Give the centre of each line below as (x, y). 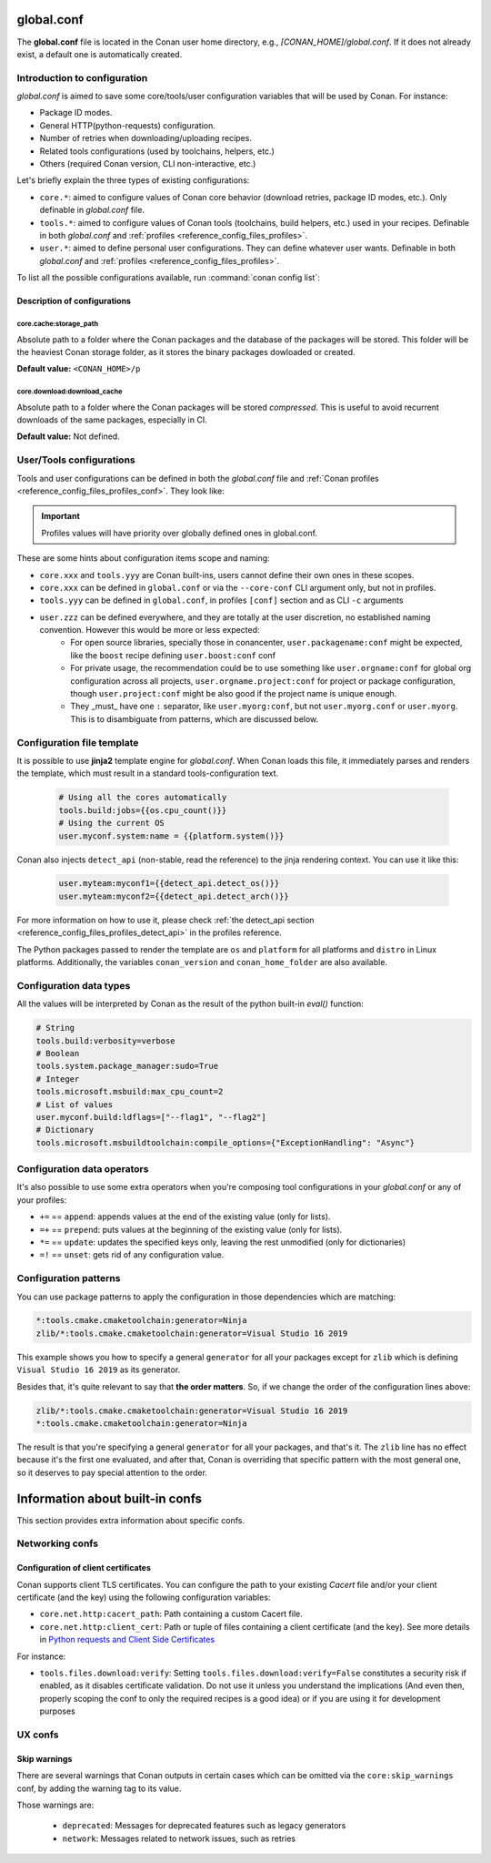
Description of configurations (74, 301)
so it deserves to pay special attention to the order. (112, 1472)
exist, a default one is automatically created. (100, 54)
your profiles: (42, 1200)
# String (55, 1028)
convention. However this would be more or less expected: (150, 630)
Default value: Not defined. (68, 436)
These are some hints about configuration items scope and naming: (143, 558)
